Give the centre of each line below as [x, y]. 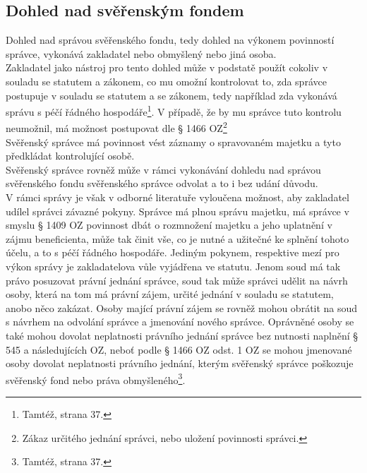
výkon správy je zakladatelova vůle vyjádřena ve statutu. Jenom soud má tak [173, 267]
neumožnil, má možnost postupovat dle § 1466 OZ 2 [116, 127]
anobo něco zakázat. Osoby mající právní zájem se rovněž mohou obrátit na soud [182, 307]
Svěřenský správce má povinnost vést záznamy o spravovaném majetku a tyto [173, 142]
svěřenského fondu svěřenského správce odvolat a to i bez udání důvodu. [162, 183]
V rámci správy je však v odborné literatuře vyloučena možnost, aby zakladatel [178, 197]
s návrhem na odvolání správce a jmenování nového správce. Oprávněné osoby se [180, 322]
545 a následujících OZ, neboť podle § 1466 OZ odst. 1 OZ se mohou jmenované [179, 349]
